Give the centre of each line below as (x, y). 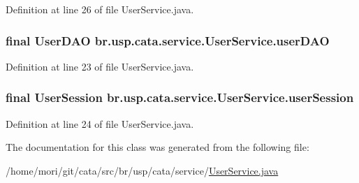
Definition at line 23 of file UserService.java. (100, 66)
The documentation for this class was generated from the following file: (157, 147)
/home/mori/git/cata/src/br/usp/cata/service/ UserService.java (142, 170)
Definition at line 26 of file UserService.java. (100, 9)
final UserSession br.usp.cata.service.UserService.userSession (180, 97)
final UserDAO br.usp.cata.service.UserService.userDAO (168, 40)
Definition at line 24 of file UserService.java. (100, 123)
